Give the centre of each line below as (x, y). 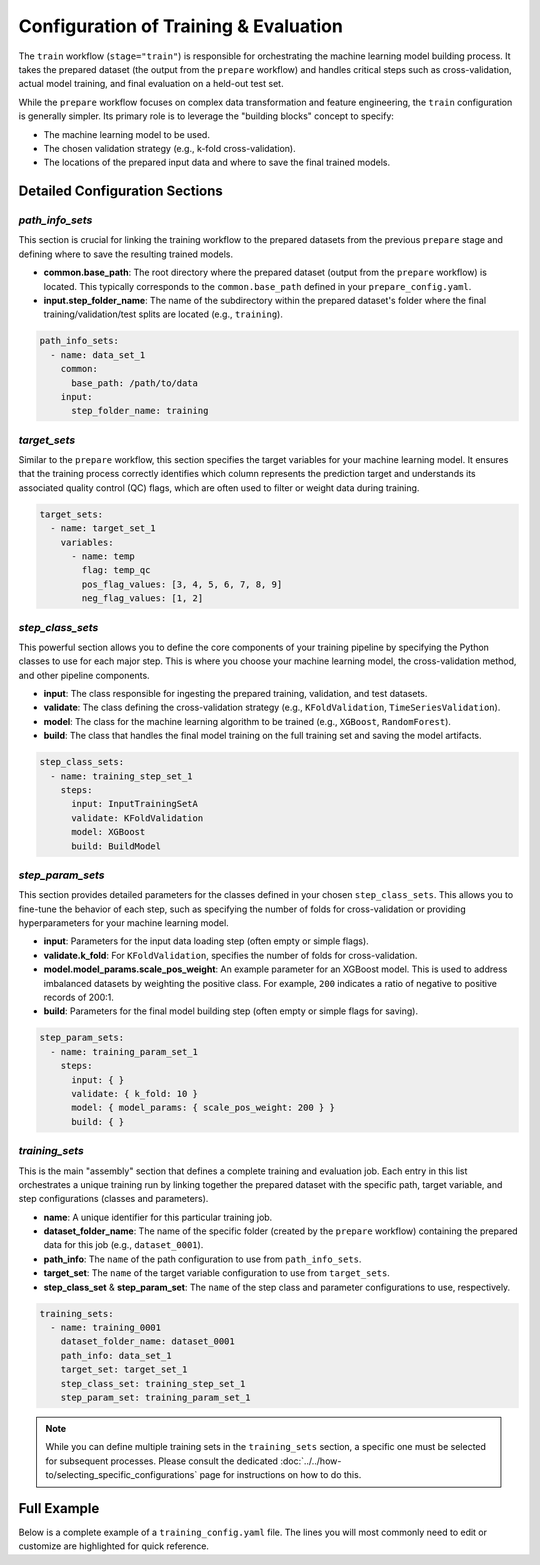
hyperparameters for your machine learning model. (123, 923)
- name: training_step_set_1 (122, 776)
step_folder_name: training (140, 411)
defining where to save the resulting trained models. (126, 254)
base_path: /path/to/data (135, 383)
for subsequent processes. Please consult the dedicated (162, 1461)
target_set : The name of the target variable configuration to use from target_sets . (216, 1273)
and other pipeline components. (84, 675)
